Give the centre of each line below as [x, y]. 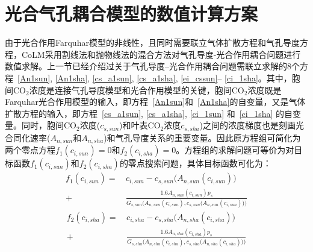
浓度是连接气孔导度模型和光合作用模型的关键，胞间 [130, 90]
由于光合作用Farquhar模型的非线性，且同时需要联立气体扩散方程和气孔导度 [152, 43]
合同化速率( [28, 137]
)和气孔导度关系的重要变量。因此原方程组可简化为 [202, 137]
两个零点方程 [30, 150]
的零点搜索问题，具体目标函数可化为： [195, 163]
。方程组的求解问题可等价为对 [235, 150]
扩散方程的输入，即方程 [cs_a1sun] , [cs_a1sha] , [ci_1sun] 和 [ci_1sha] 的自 [149, 113]
